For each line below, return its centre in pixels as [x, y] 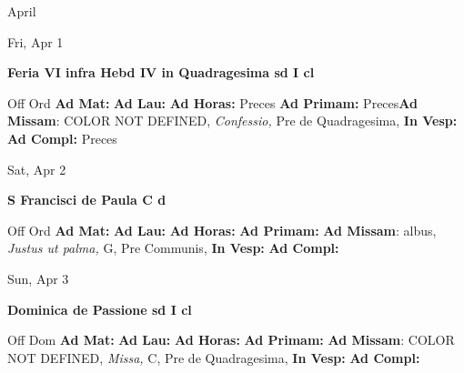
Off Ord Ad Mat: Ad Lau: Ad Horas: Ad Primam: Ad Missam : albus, [222, 230]
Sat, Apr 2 [37, 169]
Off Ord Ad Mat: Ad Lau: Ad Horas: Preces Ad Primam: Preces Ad [212, 102]
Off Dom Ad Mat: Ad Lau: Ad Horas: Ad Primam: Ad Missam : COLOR [231, 340]
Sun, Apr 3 [38, 278]
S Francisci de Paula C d [87, 200]
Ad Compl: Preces [62, 138]
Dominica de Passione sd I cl [100, 309]
